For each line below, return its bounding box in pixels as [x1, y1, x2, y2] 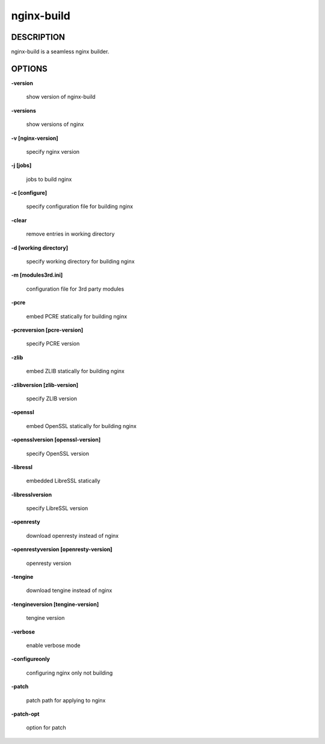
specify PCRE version [26, 340, 80, 347]
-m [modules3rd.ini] [11, 271, 63, 279]
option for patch [26, 724, 66, 731]
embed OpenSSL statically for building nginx [26, 422, 137, 429]
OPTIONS [11, 63, 48, 74]
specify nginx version [26, 148, 80, 155]
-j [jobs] [11, 162, 32, 169]
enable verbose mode [26, 642, 81, 649]
